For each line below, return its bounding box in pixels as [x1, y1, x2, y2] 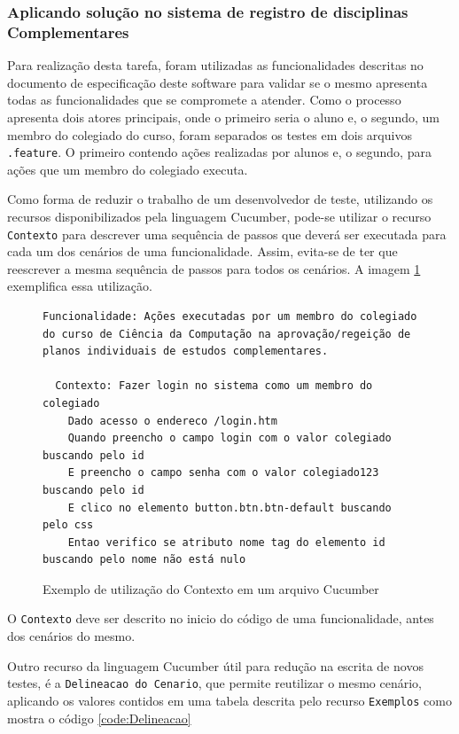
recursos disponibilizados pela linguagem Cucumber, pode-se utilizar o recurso [7, 207, 432, 225]
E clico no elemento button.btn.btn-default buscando [67, 501, 392, 514]
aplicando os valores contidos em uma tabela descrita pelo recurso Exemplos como [7, 691, 452, 709]
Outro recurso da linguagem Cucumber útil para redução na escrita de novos [7, 656, 424, 675]
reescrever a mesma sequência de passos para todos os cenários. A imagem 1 [7, 259, 421, 277]
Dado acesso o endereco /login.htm [67, 414, 277, 427]
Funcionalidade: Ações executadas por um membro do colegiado [43, 309, 417, 323]
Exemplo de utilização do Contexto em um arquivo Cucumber [43, 579, 379, 597]
